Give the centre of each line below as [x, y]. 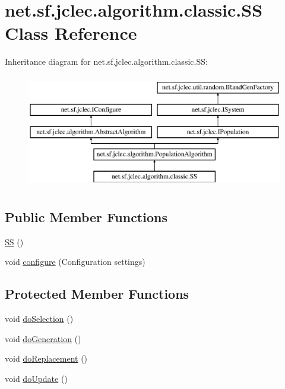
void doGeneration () [43, 338]
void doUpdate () [36, 378]
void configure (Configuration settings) [75, 262]
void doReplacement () [46, 358]
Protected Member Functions [97, 294]
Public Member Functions [86, 216]
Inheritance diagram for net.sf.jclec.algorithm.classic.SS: [106, 61]
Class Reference [71, 33]
